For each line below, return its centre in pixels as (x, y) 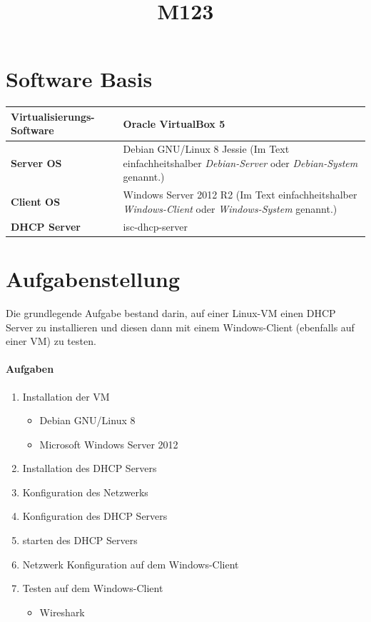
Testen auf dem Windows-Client (93, 588)
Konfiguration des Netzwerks (85, 492)
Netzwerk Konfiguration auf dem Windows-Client (131, 564)
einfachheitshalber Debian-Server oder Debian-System (240, 162)
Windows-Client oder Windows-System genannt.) (230, 208)
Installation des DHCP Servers (90, 468)
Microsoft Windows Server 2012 (109, 444)
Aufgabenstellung (93, 279)
